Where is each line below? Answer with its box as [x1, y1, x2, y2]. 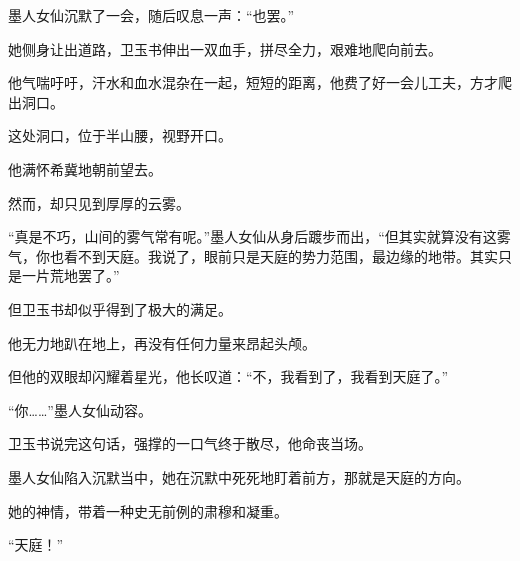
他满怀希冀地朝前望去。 [8, 158, 162, 179]
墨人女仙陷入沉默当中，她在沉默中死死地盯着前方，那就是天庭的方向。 [8, 466, 470, 487]
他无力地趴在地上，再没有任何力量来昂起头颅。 [8, 332, 316, 353]
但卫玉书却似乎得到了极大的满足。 [8, 298, 232, 319]
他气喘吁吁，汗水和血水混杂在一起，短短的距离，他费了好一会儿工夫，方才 [8, 72, 498, 93]
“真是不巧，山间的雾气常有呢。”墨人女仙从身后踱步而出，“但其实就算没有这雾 [8, 226, 511, 247]
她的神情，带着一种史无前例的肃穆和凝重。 [8, 500, 288, 521]
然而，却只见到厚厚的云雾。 [8, 192, 190, 213]
